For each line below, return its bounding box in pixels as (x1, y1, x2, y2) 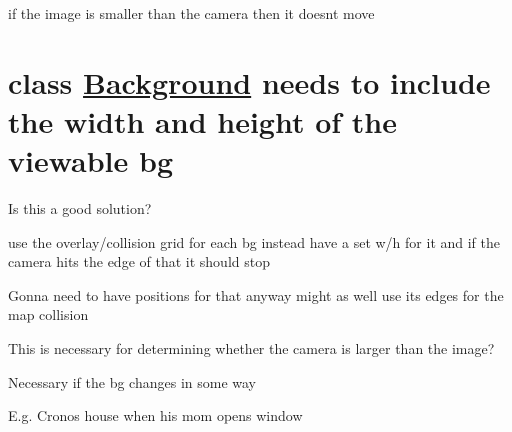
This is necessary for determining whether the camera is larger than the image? (8, 338, 495, 359)
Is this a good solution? (8, 198, 152, 219)
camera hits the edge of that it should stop (8, 251, 270, 272)
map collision (8, 304, 89, 325)
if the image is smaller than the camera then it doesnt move (8, 3, 375, 23)
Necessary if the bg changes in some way (8, 371, 257, 392)
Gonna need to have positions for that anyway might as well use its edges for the (8, 284, 504, 305)
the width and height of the (8, 100, 398, 141)
